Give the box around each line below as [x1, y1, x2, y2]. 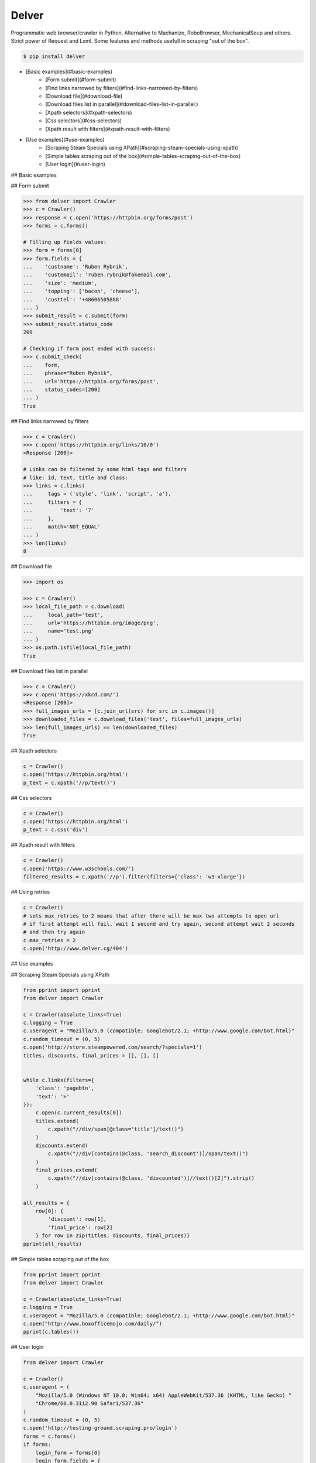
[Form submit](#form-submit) [45, 76, 116, 83]
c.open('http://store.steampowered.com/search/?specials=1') [23, 1044, 202, 1050]
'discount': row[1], [47, 1216, 107, 1222]
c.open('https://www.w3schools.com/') [23, 865, 135, 872]
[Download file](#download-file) [45, 92, 123, 99]
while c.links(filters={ [23, 1077, 95, 1083]
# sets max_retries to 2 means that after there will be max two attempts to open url [23, 912, 280, 919]
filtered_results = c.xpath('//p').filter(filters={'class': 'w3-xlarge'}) [23, 874, 246, 880]
